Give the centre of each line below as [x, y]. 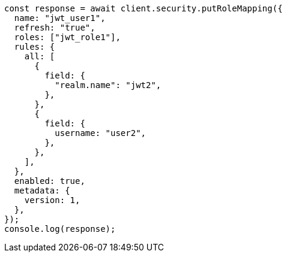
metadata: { [42, 191]
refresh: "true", [55, 28]
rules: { [35, 47]
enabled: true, [50, 181]
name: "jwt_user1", [60, 18]
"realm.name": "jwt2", [108, 85]
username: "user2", [101, 133]
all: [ [40, 56]
